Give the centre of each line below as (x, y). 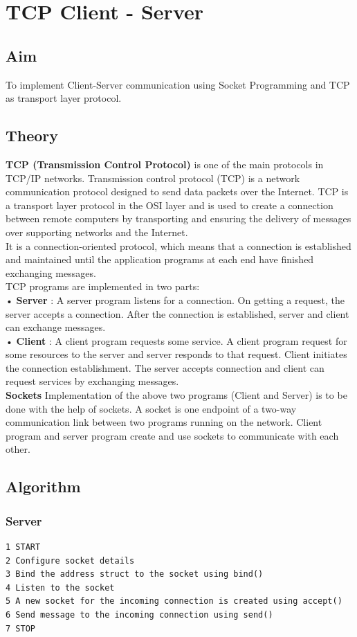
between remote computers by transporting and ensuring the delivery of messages (178, 218)
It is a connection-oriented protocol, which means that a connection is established (178, 245)
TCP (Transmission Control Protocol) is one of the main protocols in (165, 164)
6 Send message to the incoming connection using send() (139, 615)
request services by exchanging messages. (92, 381)
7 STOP (20, 628)
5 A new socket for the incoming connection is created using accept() (174, 601)
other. (18, 449)
